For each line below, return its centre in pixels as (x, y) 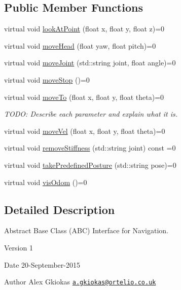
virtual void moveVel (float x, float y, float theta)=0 (85, 131)
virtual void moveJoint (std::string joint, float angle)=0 (90, 63)
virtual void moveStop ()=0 (47, 79)
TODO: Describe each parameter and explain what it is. (91, 114)
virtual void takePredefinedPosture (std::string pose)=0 (90, 165)
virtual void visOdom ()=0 (46, 182)
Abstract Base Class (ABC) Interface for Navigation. (86, 230)
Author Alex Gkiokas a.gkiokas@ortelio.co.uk (80, 282)
